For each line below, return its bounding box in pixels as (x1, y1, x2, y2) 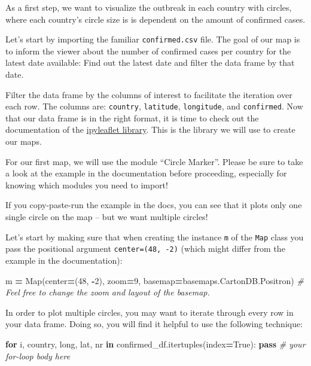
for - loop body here (5, 349, 71, 362)
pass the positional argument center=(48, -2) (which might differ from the (5, 242, 285, 255)
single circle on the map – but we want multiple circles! (5, 211, 208, 223)
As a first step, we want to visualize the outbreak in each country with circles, (5, 1, 292, 13)
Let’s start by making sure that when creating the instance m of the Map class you (5, 230, 304, 243)
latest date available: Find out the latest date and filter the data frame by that (5, 56, 295, 69)
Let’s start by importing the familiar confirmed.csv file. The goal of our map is (5, 33, 300, 45)
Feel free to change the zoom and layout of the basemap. (5, 286, 210, 298)
